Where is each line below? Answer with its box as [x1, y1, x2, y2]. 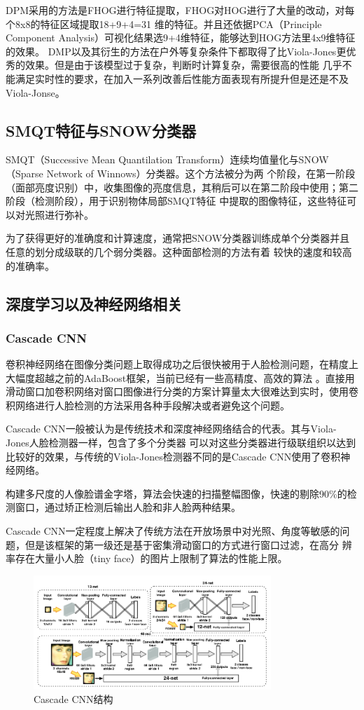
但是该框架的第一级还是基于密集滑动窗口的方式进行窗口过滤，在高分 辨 [24, 537, 352, 552]
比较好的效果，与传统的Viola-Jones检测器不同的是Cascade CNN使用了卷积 [6, 449, 341, 463]
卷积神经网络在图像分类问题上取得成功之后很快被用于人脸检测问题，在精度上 [6, 357, 358, 371]
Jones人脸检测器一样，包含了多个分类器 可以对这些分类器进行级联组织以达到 [6, 435, 356, 450]
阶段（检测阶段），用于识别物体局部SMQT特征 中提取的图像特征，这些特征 [6, 193, 347, 208]
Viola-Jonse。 [6, 85, 65, 100]
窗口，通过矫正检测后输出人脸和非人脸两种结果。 [15, 500, 241, 514]
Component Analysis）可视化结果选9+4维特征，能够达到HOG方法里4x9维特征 [6, 30, 356, 45]
